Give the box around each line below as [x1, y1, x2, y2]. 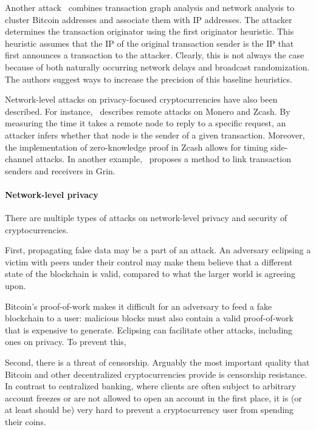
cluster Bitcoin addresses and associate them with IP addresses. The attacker [5, 13, 292, 26]
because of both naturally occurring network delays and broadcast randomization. [5, 60, 310, 73]
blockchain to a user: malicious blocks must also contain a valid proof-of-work [5, 312, 294, 324]
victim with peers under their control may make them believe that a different [5, 255, 293, 268]
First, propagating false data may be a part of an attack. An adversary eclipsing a [5, 244, 311, 256]
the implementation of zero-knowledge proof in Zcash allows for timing [5, 140, 268, 153]
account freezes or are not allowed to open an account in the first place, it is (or [5, 391, 302, 404]
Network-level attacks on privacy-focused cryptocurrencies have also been [5, 93, 278, 106]
